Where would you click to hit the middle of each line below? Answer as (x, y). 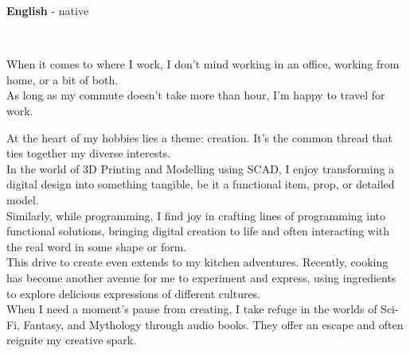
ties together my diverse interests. (89, 153)
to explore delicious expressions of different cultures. (134, 293)
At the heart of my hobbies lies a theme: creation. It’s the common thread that (199, 137)
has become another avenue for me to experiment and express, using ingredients (201, 277)
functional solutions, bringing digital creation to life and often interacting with (198, 231)
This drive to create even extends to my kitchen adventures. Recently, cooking (197, 262)
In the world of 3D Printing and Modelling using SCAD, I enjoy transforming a (201, 168)
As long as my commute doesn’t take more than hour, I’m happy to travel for (196, 95)
